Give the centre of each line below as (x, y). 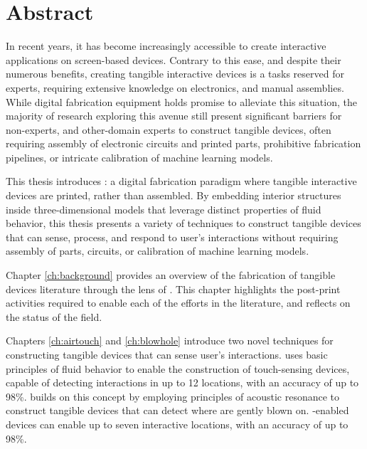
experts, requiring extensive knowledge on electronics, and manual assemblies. (175, 87)
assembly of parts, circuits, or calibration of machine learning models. (158, 251)
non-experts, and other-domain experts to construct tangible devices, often (169, 129)
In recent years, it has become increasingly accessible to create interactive (166, 46)
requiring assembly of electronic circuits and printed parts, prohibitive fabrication (183, 143)
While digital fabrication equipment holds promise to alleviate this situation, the (181, 101)
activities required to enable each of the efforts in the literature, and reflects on (178, 303)
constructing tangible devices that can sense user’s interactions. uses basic (167, 354)
